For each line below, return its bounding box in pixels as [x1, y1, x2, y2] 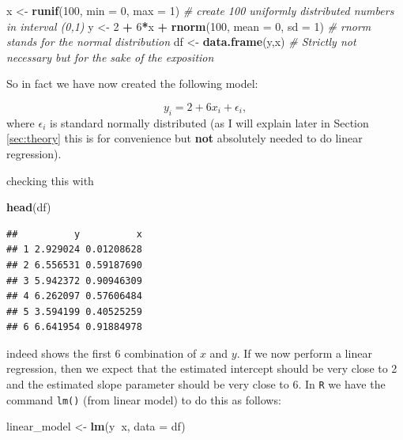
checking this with [6, 172, 94, 188]
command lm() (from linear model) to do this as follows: [6, 391, 281, 408]
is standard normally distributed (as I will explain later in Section [50, 114, 369, 131]
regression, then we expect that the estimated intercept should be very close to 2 [6, 360, 397, 377]
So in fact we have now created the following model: [6, 75, 258, 92]
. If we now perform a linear [236, 344, 372, 361]
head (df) [6, 199, 51, 215]
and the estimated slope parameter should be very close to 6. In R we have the [6, 376, 386, 393]
